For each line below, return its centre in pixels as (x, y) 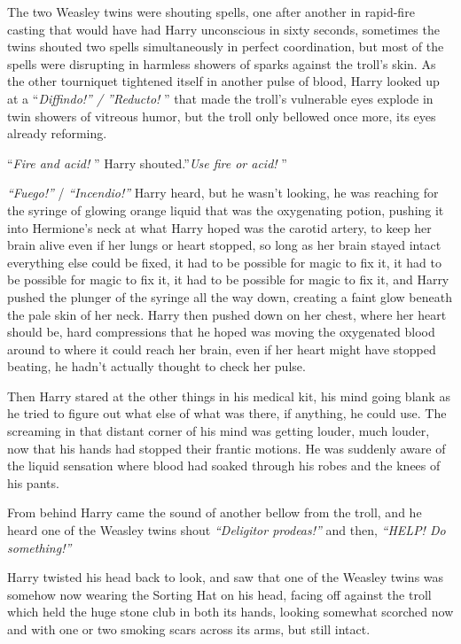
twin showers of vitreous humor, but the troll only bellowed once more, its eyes (222, 116)
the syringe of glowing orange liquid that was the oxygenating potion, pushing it (226, 209)
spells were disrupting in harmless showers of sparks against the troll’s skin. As (222, 63)
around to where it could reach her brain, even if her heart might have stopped (222, 349)
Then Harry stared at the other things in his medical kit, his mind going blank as (229, 396)
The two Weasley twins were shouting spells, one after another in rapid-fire (211, 12)
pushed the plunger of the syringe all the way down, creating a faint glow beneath (230, 296)
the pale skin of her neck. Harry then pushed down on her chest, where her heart (227, 314)
